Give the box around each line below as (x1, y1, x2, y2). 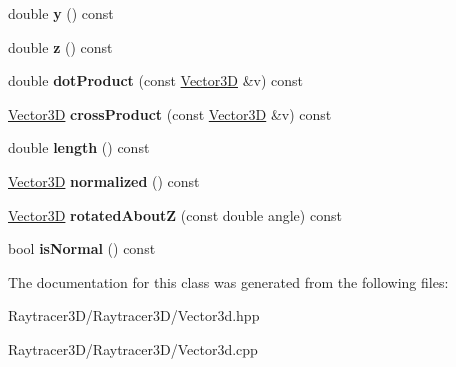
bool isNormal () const (8, 238, 156, 259)
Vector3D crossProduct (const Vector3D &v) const (8, 103, 332, 124)
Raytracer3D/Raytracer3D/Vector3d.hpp (8, 305, 260, 326)
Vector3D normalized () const (8, 170, 200, 191)
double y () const (8, 3, 114, 23)
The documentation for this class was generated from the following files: (8, 271, 449, 292)
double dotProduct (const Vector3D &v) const (8, 70, 303, 91)
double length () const (8, 137, 150, 158)
